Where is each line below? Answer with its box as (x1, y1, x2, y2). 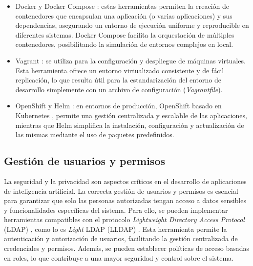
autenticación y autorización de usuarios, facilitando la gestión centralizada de (4, 233, 238, 244)
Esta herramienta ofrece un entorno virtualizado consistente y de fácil (15, 65, 224, 75)
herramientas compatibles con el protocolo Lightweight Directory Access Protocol (4, 214, 245, 225)
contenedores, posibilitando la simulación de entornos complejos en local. (15, 39, 233, 49)
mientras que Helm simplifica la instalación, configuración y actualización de (15, 120, 244, 130)
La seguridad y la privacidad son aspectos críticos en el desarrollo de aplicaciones (4, 176, 247, 186)
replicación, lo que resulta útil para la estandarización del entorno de (15, 75, 221, 85)
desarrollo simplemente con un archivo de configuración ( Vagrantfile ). (15, 84, 223, 94)
